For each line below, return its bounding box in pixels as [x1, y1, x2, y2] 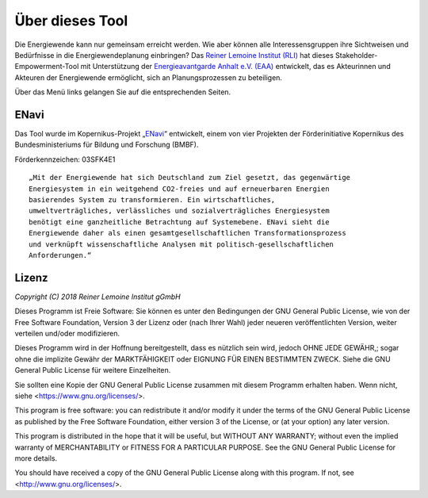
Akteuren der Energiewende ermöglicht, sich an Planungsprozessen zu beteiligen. [14, 72, 283, 82]
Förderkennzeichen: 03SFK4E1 [14, 155, 116, 164]
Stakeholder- [335, 50, 378, 59]
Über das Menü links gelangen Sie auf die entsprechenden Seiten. [14, 87, 231, 97]
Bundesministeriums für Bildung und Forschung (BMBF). [14, 140, 199, 150]
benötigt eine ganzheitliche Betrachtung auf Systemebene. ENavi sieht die [29, 217, 330, 226]
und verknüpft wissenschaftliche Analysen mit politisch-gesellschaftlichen [29, 239, 334, 249]
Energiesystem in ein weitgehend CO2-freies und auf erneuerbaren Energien [29, 184, 330, 193]
